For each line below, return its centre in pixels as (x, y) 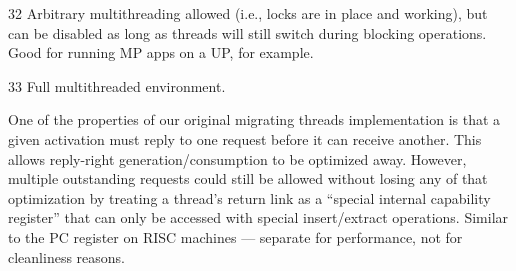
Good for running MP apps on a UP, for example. (161, 52)
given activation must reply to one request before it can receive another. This (245, 138)
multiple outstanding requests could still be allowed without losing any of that (248, 178)
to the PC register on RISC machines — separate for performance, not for (235, 236)
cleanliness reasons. (66, 256)
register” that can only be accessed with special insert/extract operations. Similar (258, 217)
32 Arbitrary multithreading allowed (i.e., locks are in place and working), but (248, 13)
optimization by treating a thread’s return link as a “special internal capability (249, 197)
